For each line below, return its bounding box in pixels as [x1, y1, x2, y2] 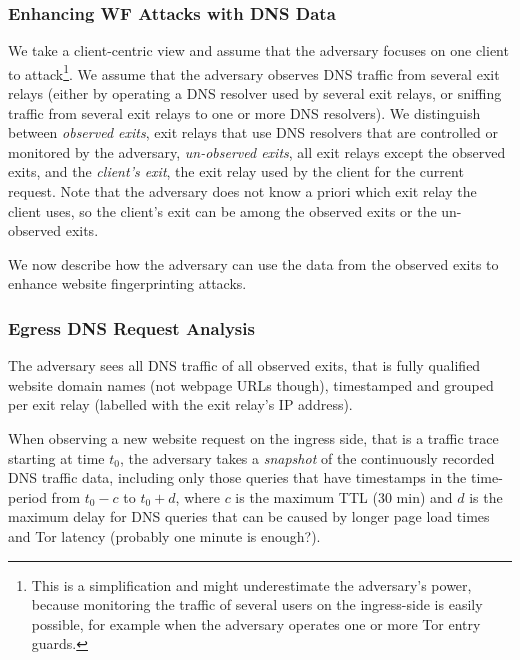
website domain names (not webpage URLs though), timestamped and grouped [8, 374, 494, 395]
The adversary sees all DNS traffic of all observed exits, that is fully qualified [8, 355, 481, 376]
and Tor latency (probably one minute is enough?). [8, 525, 321, 546]
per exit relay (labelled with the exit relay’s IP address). [8, 394, 353, 415]
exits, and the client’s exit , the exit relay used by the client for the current [8, 161, 464, 182]
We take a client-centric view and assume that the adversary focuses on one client [8, 40, 509, 61]
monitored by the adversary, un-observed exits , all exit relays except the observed [8, 141, 506, 162]
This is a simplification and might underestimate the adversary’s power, [31, 574, 472, 595]
